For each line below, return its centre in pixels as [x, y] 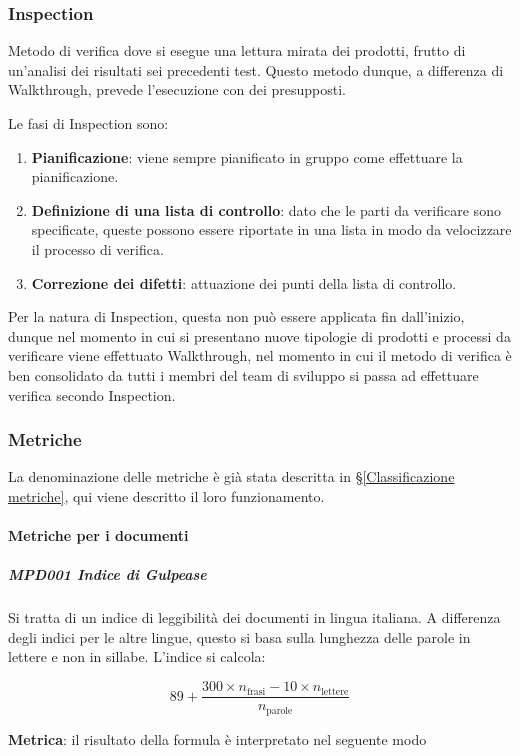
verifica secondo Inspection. [92, 394]
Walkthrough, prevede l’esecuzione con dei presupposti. [177, 89]
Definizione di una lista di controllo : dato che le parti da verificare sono [266, 209]
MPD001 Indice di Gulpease [107, 574]
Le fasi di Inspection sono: [88, 123]
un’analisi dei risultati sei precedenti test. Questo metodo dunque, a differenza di [256, 69]
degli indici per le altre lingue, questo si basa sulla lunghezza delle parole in [239, 636]
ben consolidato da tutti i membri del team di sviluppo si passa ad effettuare [243, 374]
